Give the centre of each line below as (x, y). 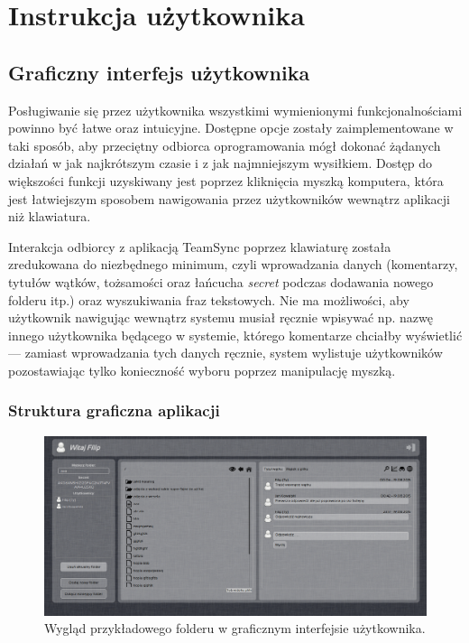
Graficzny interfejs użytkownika (159, 72)
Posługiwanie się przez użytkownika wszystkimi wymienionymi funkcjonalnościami (235, 110)
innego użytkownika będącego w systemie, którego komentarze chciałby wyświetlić (235, 335)
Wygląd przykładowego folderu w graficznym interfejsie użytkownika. (235, 628)
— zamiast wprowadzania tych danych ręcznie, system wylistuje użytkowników (225, 353)
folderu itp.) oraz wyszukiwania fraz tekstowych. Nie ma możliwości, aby (209, 299)
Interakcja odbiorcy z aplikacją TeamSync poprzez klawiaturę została (200, 246)
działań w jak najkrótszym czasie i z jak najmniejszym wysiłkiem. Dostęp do (221, 163)
